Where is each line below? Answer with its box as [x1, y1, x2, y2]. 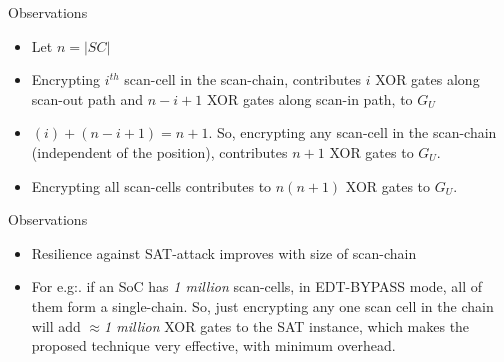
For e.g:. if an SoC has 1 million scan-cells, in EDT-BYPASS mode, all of [31, 276, 483, 297]
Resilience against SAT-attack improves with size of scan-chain [31, 242, 417, 263]
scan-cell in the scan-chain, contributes [124, 69, 361, 90]
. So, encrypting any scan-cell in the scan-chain [208, 122, 497, 143]
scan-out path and [31, 88, 144, 109]
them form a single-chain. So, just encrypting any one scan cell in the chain [31, 295, 494, 316]
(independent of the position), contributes [31, 141, 288, 162]
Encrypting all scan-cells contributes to [31, 175, 272, 196]
